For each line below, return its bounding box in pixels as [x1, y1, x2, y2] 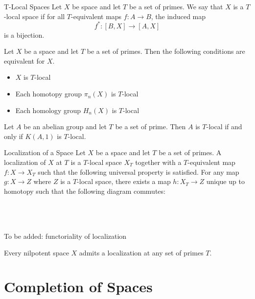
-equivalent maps [71, 11, 122, 21]
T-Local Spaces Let [4, 1, 62, 11]
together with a [135, 157, 182, 167]
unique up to [206, 176, 245, 186]
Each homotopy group [15, 89, 82, 99]
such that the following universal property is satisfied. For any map [38, 166, 239, 177]
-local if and [206, 121, 242, 132]
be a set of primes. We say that [129, 1, 223, 11]
